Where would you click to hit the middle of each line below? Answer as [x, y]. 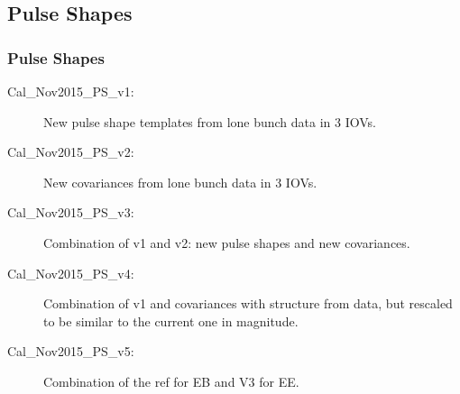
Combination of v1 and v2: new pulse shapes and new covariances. [227, 242]
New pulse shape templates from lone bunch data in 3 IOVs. [210, 121]
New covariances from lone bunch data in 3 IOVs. [180, 182]
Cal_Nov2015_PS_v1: [71, 91]
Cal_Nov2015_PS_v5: [71, 351]
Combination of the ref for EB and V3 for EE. [171, 381]
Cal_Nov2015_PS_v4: [71, 273]
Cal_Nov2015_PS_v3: [71, 212]
